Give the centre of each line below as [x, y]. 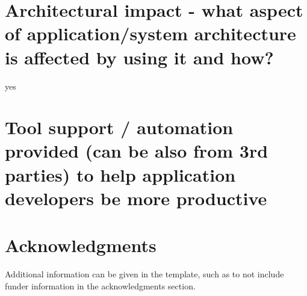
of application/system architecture [150, 33]
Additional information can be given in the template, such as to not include [144, 274]
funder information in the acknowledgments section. [100, 285]
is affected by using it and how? [139, 57]
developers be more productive [136, 198]
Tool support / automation [119, 127]
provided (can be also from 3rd [137, 151]
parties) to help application [120, 174]
